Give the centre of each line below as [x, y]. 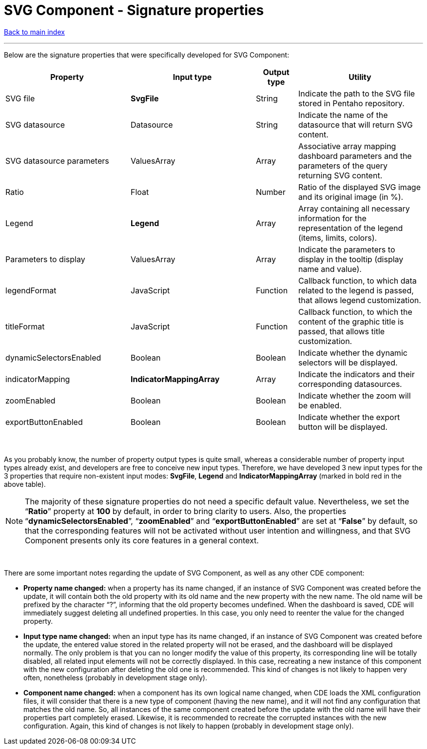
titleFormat [25, 326]
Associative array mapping [347, 146]
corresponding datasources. [350, 384]
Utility [360, 77]
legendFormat [31, 290]
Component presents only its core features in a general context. [142, 540]
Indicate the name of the [343, 115]
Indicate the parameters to [347, 249]
